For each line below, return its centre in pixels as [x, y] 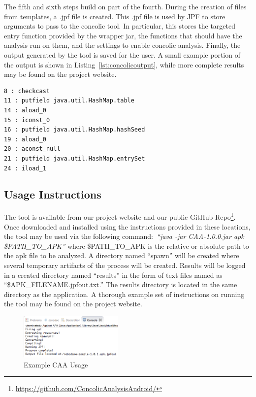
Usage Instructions [53, 194]
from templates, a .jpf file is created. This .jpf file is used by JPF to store [115, 16]
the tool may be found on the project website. [73, 304]
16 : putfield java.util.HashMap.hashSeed [75, 130]
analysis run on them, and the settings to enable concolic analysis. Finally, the [122, 45]
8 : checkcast [27, 91]
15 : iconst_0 [27, 120]
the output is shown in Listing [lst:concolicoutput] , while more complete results [124, 64]
